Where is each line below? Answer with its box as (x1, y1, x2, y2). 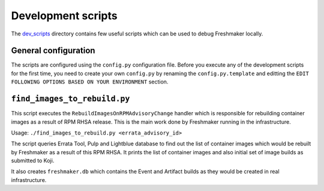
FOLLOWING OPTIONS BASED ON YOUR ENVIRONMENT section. (11, 78, 169, 85)
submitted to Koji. (11, 157, 55, 165)
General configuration (11, 46, 95, 56)
